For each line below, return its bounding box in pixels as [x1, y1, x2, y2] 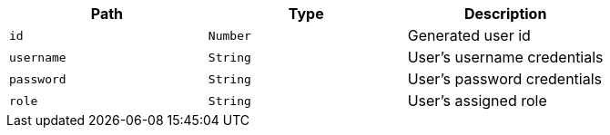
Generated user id [407, 26, 531, 44]
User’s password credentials [407, 70, 603, 88]
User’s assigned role [407, 92, 547, 110]
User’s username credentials [407, 48, 604, 66]
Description [463, 5, 547, 23]
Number [208, 28, 251, 43]
